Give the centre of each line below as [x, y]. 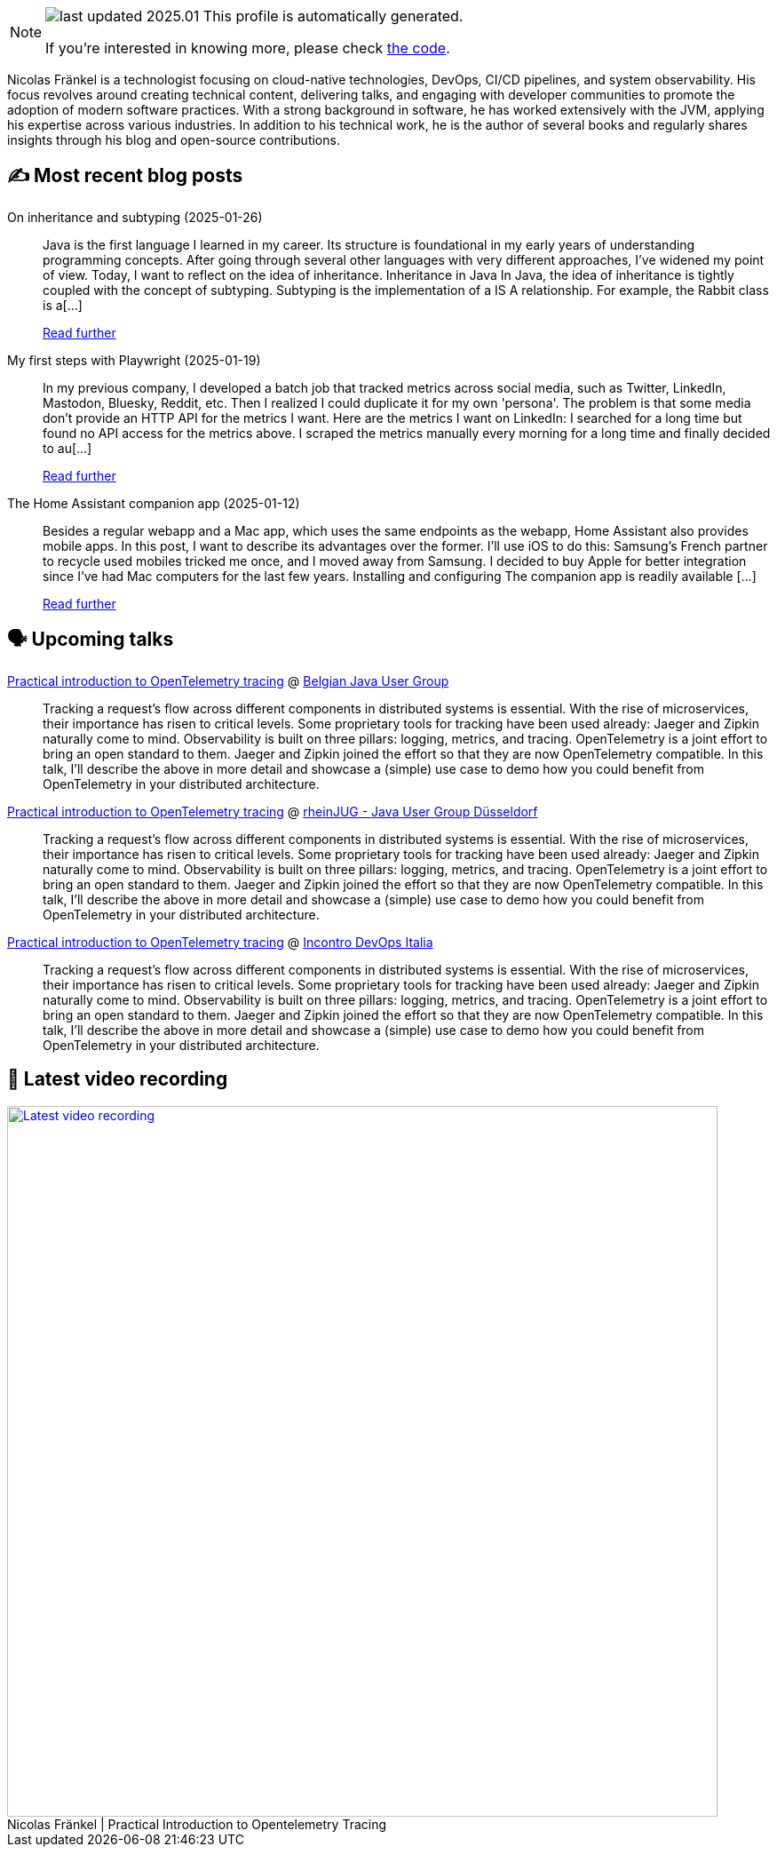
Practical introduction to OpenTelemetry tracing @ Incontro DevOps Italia [220, 942]
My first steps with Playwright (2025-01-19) [134, 360]
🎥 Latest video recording [118, 1079]
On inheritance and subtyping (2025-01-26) [135, 217]
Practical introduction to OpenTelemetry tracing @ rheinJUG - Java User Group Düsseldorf [273, 811]
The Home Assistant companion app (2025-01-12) [154, 503]
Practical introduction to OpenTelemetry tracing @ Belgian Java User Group [228, 680]
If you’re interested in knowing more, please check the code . [248, 48]
